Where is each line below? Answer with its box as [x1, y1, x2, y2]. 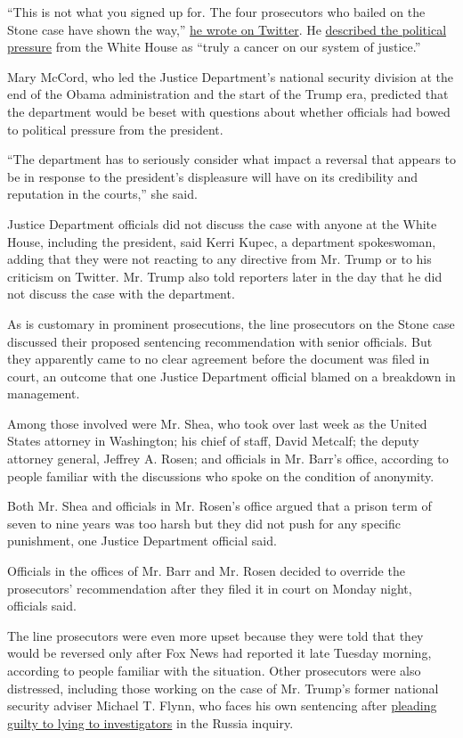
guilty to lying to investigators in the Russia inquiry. [7, 713, 294, 732]
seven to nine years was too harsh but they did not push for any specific [7, 513, 401, 532]
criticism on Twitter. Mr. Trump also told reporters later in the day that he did [7, 266, 443, 285]
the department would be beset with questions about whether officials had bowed [7, 102, 451, 120]
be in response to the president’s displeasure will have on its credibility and [7, 167, 418, 185]
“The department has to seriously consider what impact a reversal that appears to [7, 150, 456, 168]
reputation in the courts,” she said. [7, 184, 198, 203]
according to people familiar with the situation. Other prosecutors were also [7, 661, 421, 679]
